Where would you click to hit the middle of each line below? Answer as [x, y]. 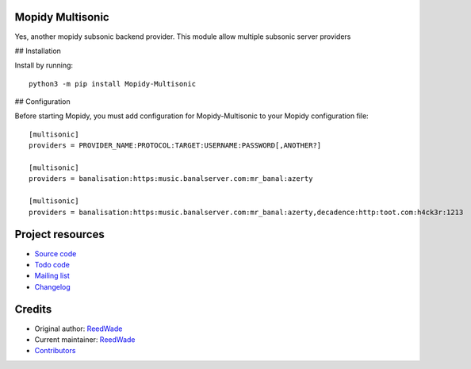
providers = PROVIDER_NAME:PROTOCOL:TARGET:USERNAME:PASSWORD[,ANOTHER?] [175, 146]
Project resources [59, 234]
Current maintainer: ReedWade [85, 339]
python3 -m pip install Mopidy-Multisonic [113, 84]
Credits [33, 309]
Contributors [55, 351]
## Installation [38, 51]
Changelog [52, 286]
